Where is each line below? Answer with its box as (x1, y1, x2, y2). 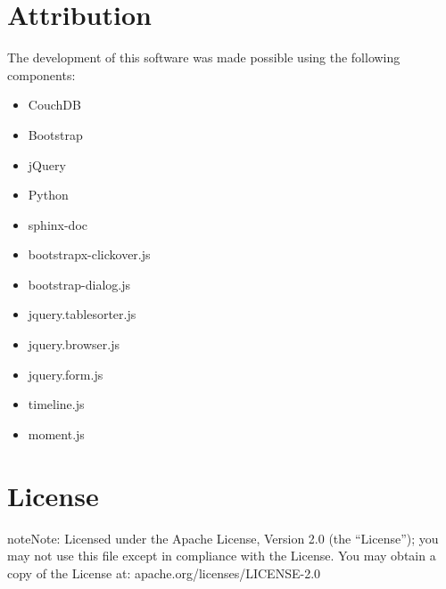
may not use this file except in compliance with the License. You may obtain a (7, 546, 436, 565)
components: (7, 65, 76, 84)
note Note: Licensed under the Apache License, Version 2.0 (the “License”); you (7, 528, 439, 547)
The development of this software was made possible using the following (7, 48, 401, 67)
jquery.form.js (28, 364, 103, 383)
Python (28, 185, 69, 204)
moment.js (28, 424, 85, 443)
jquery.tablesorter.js (28, 305, 136, 323)
